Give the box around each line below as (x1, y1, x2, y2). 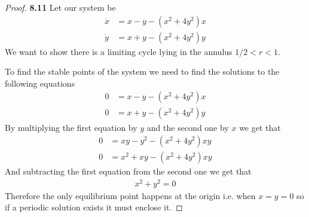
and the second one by (146, 121, 229, 133)
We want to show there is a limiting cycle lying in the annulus (5, 45, 232, 57)
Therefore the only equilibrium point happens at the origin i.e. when (5, 189, 256, 201)
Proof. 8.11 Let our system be (5, 1, 116, 13)
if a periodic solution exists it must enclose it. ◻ (5, 201, 183, 213)
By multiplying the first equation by (5, 121, 137, 133)
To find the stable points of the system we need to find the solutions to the (5, 65, 280, 78)
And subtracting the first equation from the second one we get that (5, 165, 252, 178)
